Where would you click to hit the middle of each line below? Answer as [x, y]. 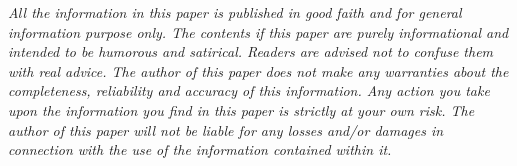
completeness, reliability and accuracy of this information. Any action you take [249, 90]
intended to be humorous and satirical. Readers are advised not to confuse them [251, 51]
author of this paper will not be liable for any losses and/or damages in [226, 129]
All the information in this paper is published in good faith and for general [235, 12]
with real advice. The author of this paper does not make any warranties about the [258, 70]
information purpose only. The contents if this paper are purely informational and [258, 31]
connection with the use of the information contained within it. [200, 149]
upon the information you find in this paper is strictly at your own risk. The [241, 109]
